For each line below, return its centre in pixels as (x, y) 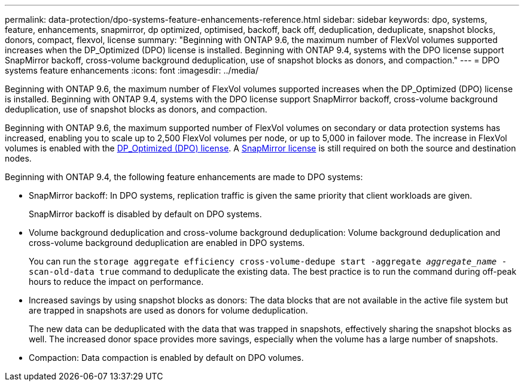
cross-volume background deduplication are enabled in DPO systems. (167, 243)
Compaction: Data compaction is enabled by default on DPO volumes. (166, 358)
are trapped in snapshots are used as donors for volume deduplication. (168, 310)
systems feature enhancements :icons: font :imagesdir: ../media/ (132, 70)
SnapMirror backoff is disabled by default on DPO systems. (145, 214)
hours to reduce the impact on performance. (116, 282)
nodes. (18, 158)
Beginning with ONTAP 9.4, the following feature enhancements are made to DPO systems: (184, 177)
